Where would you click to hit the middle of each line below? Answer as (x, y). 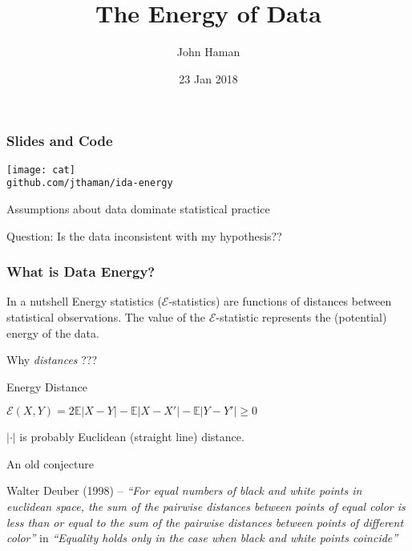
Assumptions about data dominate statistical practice (138, 208)
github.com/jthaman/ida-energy (90, 183)
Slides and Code (60, 141)
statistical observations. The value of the (106, 316)
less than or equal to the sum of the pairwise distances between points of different (205, 522)
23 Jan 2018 (208, 78)
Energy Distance (47, 386)
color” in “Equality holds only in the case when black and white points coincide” (202, 538)
